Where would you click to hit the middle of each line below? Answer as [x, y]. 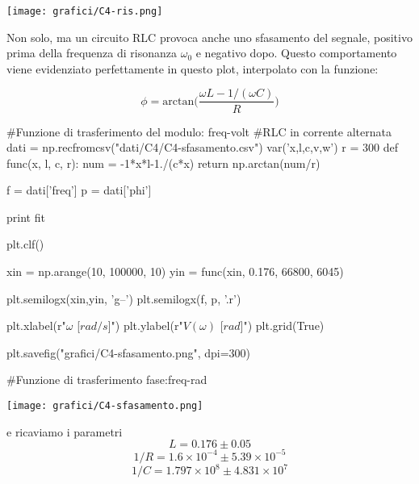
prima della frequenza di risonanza [92, 53]
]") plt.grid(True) [282, 325]
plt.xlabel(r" [36, 325]
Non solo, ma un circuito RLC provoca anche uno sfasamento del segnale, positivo [209, 37]
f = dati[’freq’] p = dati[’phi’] [79, 190]
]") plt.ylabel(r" [145, 325]
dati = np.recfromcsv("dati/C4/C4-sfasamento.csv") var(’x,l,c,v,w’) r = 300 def [202, 147]
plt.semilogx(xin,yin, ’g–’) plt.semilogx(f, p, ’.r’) [124, 298]
